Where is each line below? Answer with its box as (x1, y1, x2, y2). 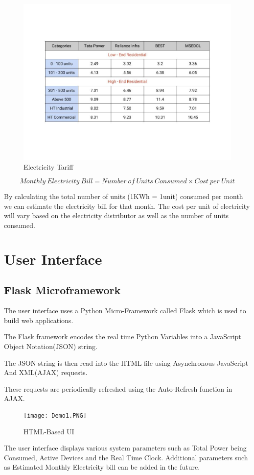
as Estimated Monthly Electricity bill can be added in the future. (4, 462, 200, 472)
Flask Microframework (4, 282, 121, 298)
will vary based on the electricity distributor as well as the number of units (4, 210, 229, 221)
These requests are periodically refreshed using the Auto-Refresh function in (4, 383, 232, 394)
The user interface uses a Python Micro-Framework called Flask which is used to (4, 305, 246, 316)
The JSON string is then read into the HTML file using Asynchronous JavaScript (4, 357, 249, 368)
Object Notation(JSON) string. (4, 341, 97, 351)
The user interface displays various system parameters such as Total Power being (4, 443, 247, 453)
